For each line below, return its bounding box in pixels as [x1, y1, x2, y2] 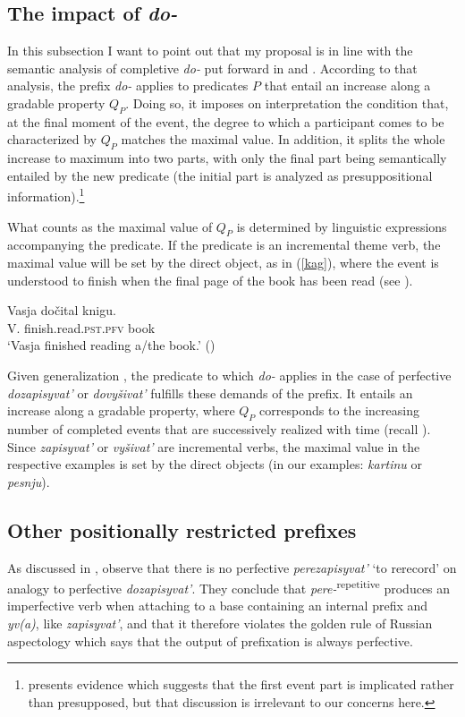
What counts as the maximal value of [7, 217, 213, 235]
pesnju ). [7, 472, 50, 491]
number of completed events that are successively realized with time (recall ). [7, 419, 431, 438]
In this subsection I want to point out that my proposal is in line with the [7, 41, 413, 60]
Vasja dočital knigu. [7, 301, 116, 320]
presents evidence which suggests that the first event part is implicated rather [28, 675, 454, 694]
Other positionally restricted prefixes [7, 516, 357, 543]
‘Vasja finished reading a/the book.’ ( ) [7, 336, 216, 354]
